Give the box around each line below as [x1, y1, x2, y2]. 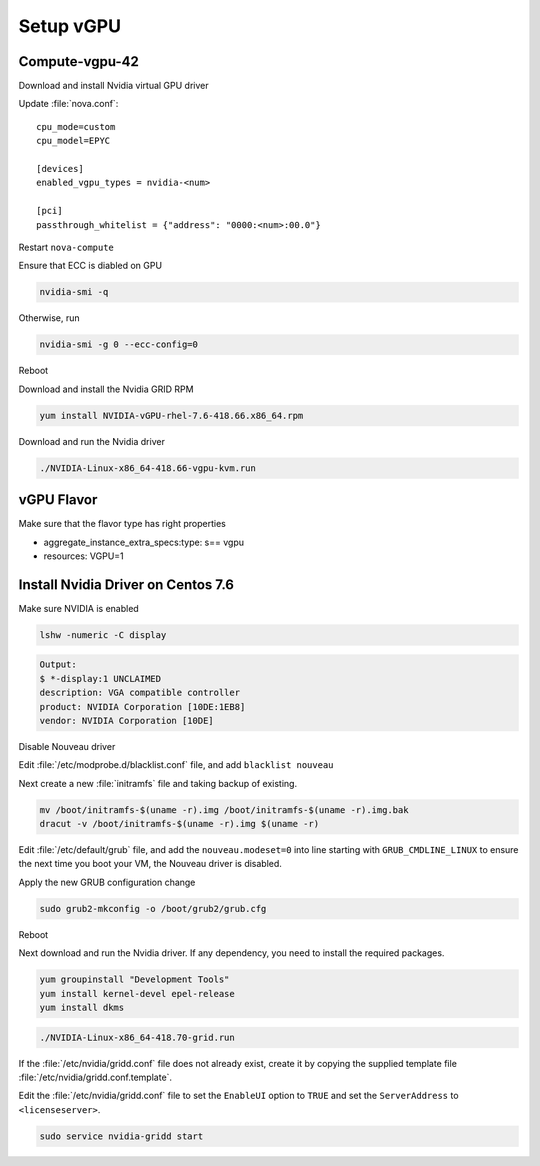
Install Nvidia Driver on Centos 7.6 [18, 576, 235, 593]
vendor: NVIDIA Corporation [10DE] [39, 715, 214, 726]
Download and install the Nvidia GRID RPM [18, 383, 194, 395]
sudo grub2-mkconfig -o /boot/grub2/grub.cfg [39, 903, 267, 914]
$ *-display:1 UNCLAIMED [39, 673, 162, 684]
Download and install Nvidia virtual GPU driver [18, 80, 209, 92]
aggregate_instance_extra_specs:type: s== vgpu [43, 536, 245, 548]
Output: [39, 659, 77, 670]
